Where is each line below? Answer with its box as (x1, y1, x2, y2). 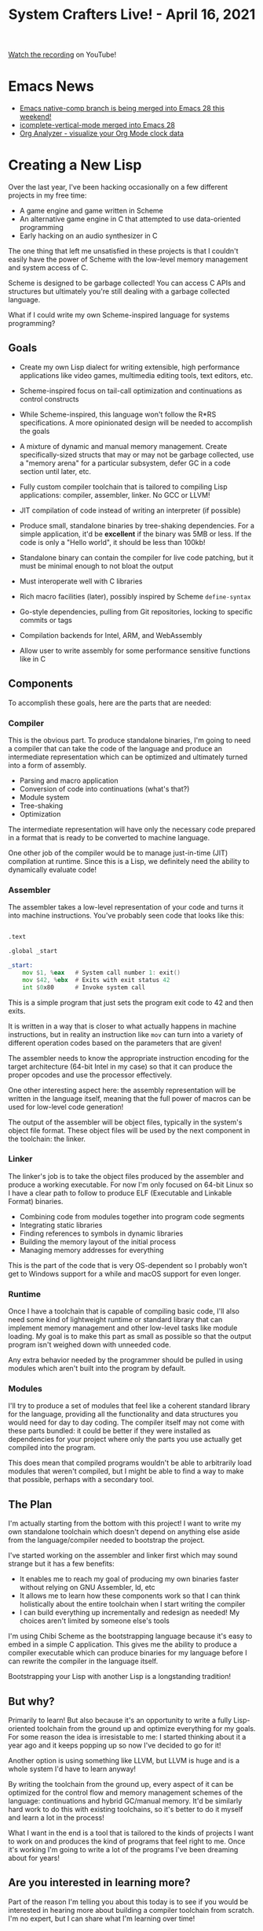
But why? (8, 1695, 55, 1708)
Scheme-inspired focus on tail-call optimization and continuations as (19, 386, 243, 395)
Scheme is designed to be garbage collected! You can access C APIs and (8, 278, 246, 288)
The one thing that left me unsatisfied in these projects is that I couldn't (8, 246, 239, 256)
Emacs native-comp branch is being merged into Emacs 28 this (19, 104, 225, 113)
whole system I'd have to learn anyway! (8, 1764, 136, 1773)
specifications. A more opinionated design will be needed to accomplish (19, 417, 253, 427)
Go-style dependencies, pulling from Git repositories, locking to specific (19, 606, 254, 616)
